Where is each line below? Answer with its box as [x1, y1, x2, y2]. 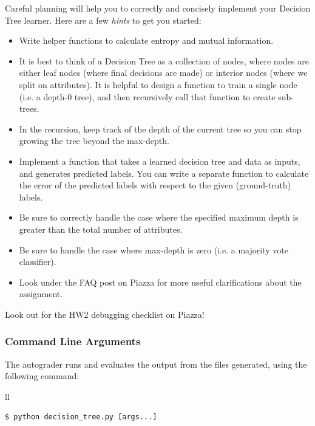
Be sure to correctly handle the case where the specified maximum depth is [19, 211, 299, 224]
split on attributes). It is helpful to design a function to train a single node [19, 78, 297, 91]
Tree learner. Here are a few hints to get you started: [5, 13, 202, 26]
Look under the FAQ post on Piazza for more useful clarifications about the [19, 275, 302, 288]
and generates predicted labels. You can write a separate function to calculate [19, 167, 309, 179]
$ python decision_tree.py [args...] [5, 413, 157, 422]
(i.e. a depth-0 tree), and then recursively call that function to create [19, 90, 276, 103]
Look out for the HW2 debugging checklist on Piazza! [5, 307, 205, 320]
